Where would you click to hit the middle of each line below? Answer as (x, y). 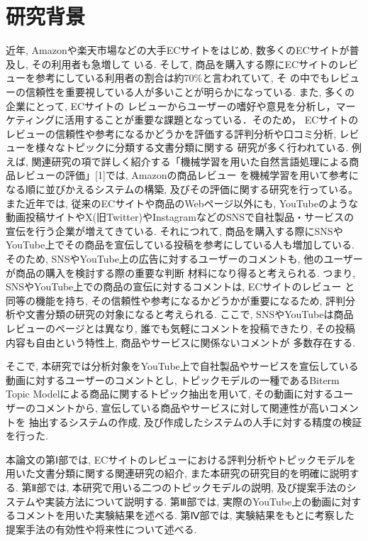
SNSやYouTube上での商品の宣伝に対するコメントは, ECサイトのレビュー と (180, 286)
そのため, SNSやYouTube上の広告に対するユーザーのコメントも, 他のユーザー (184, 259)
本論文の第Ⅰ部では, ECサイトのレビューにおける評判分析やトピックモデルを (181, 459)
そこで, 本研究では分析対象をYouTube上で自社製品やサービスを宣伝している (182, 366)
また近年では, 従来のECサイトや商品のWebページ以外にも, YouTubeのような (182, 203)
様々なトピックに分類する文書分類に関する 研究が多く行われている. (192, 147)
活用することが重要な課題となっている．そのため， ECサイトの (211, 120)
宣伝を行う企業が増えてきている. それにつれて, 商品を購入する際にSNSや (174, 230)
